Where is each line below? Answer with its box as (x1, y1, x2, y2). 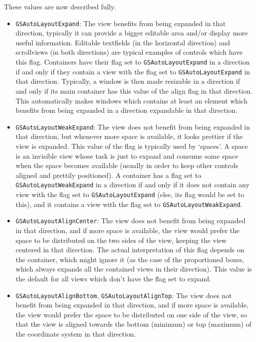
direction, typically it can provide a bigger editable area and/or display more (15, 28, 248, 38)
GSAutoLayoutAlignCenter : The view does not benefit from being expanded (15, 215, 246, 226)
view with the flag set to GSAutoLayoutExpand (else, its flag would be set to (15, 189, 244, 199)
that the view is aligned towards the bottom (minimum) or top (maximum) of (15, 319, 252, 329)
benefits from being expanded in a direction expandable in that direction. (15, 105, 238, 115)
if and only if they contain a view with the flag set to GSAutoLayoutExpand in (15, 66, 250, 76)
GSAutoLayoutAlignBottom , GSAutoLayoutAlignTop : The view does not (15, 290, 232, 300)
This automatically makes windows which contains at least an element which (15, 95, 248, 105)
